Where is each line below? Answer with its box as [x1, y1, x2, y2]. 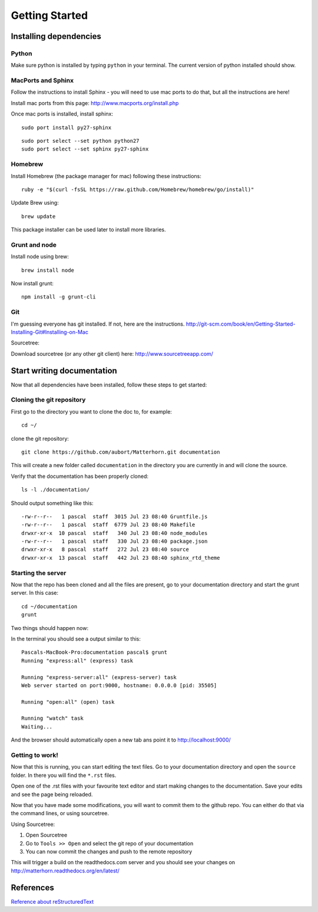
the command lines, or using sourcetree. [11, 810, 109, 817]
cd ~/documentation [21, 603, 78, 610]
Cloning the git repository [11, 396, 86, 404]
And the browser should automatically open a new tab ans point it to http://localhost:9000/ [11, 736, 231, 743]
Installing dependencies [11, 31, 101, 41]
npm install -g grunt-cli [21, 294, 97, 300]
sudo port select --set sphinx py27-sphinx [21, 146, 149, 153]
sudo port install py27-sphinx [21, 124, 112, 131]
